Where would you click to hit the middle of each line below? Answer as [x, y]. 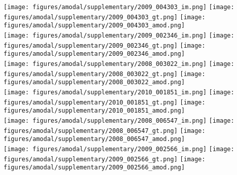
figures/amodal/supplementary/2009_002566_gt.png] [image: [105, 159]
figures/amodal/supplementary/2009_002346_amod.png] [94, 54]
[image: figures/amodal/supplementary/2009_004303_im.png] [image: [119, 7]
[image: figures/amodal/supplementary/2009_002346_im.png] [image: [119, 35]
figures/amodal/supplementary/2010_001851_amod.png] [94, 111]
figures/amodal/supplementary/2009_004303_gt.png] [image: [105, 17]
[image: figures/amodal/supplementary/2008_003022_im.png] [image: [119, 64]
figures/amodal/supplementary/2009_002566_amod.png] [94, 168]
